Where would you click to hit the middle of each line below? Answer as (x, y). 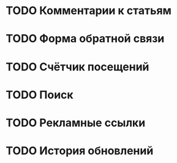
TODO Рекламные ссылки (76, 123)
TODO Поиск (40, 95)
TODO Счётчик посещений (77, 66)
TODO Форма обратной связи (85, 39)
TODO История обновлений (80, 151)
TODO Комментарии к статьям (89, 11)
